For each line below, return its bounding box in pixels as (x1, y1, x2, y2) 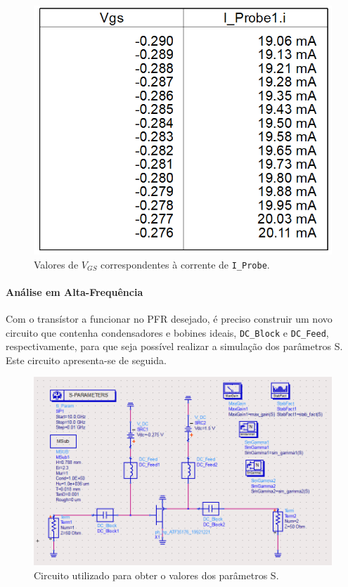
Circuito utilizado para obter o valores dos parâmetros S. (34, 567, 279, 582)
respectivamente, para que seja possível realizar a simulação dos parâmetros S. (6, 339, 343, 354)
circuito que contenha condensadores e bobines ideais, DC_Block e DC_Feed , (6, 325, 329, 340)
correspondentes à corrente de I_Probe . (101, 257, 270, 271)
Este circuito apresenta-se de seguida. (6, 352, 167, 367)
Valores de (34, 257, 79, 271)
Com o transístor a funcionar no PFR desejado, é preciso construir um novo (6, 311, 333, 326)
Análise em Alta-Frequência (6, 284, 143, 299)
